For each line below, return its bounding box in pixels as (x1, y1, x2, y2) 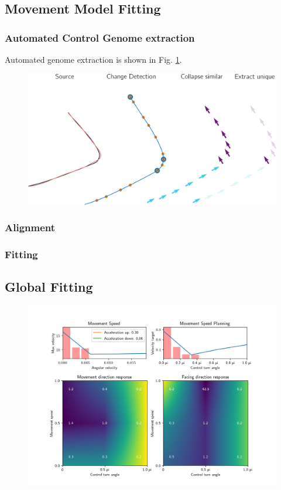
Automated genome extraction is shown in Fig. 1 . (5, 53, 182, 65)
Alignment (5, 220, 56, 235)
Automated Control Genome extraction (5, 30, 195, 45)
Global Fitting (5, 278, 93, 296)
